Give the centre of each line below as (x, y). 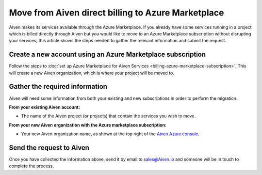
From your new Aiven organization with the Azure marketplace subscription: (88, 125)
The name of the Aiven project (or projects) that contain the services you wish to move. (108, 116)
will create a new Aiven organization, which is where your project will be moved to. (91, 73)
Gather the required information (58, 87)
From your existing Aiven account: (44, 107)
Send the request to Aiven (49, 148)
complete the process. (32, 166)
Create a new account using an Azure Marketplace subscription (107, 55)
